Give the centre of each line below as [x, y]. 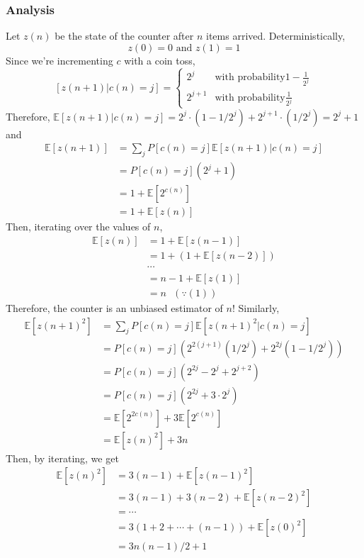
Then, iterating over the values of [78, 227]
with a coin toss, [160, 60]
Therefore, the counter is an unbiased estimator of [114, 307]
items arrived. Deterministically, [276, 36]
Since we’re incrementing [59, 60]
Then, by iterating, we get [62, 458]
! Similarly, [256, 307]
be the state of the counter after [124, 36]
